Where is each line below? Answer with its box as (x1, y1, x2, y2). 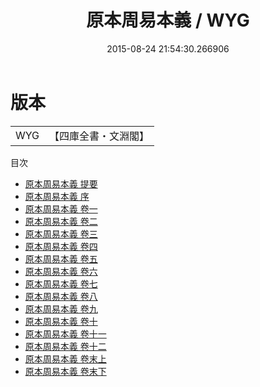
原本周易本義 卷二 (24, 215, 98, 227)
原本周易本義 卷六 (24, 265, 98, 277)
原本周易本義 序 (24, 190, 90, 202)
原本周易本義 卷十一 (24, 327, 107, 340)
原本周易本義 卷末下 (24, 365, 107, 377)
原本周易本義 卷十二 (24, 340, 107, 352)
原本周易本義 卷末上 (24, 352, 107, 365)
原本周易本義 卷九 (24, 302, 98, 315)
